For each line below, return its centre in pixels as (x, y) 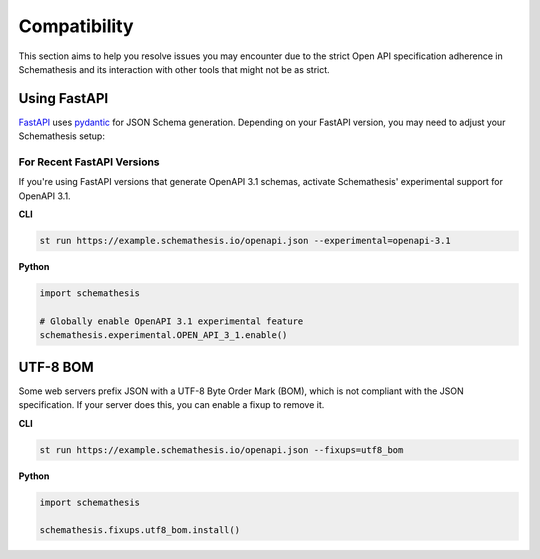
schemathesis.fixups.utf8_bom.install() (139, 530)
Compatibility (76, 26)
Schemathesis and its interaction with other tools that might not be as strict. (174, 69)
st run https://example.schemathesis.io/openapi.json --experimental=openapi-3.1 (245, 241)
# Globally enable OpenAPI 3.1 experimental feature (171, 321)
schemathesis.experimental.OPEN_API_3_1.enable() (163, 335)
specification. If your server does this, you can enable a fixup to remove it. (171, 405)
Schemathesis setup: (61, 136)
